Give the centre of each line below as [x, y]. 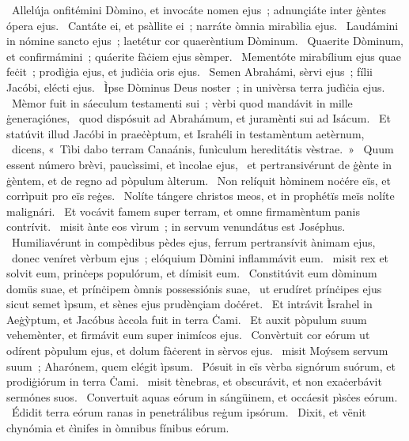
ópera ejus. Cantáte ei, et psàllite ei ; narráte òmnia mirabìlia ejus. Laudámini [203, 25]
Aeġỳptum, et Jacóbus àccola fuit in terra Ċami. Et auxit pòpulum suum [187, 319]
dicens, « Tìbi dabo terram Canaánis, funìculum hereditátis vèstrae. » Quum [203, 149]
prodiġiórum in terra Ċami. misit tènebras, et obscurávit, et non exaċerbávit [194, 381]
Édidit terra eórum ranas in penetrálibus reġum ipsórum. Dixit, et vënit [189, 412]
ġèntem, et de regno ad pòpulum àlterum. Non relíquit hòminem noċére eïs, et [199, 180]
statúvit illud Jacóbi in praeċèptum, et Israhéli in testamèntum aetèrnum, [186, 133]
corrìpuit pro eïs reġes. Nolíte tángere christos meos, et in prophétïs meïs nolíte [201, 196]
